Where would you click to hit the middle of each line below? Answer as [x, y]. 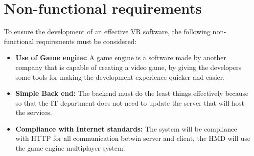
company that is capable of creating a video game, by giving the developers [128, 67]
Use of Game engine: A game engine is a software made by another [121, 57]
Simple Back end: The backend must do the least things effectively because [132, 93]
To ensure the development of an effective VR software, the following [107, 32]
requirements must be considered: [86, 41]
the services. [34, 112]
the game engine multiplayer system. [70, 148]
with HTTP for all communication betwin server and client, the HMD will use [133, 138]
